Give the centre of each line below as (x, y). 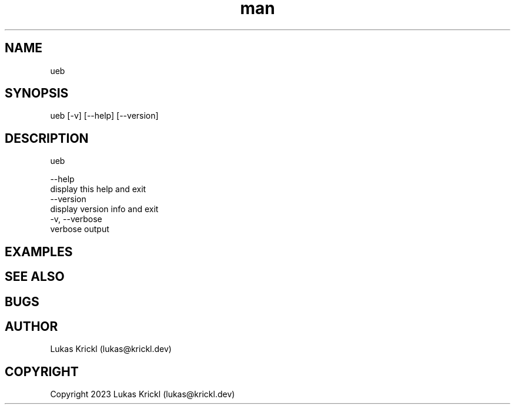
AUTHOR (31, 326)
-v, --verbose (76, 219)
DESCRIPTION (47, 138)
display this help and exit (98, 189)
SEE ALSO (35, 277)
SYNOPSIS (37, 93)
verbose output (80, 229)
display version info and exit (104, 209)
